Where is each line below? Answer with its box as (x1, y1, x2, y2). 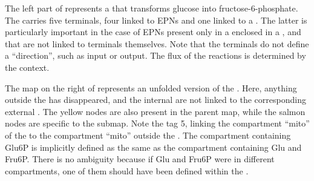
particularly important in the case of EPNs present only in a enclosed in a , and (5, 25, 301, 38)
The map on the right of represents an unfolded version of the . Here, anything (5, 81, 297, 94)
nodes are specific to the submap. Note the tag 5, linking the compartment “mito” (5, 117, 310, 130)
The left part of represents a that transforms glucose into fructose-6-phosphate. (5, 2, 298, 14)
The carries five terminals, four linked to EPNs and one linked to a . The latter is (5, 13, 307, 26)
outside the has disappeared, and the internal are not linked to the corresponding (5, 93, 306, 106)
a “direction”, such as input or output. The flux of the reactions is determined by (5, 49, 306, 62)
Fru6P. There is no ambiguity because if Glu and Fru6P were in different (5, 153, 275, 165)
